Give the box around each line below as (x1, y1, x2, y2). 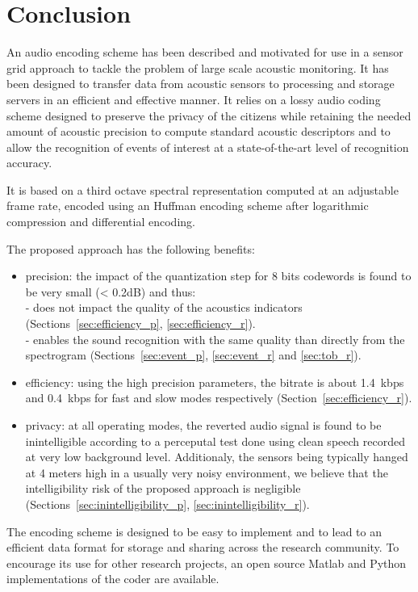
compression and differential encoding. (6, 213, 195, 230)
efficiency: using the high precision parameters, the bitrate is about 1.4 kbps (25, 373, 404, 390)
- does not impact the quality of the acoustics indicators (25, 299, 303, 316)
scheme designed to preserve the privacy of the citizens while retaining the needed (6, 107, 412, 124)
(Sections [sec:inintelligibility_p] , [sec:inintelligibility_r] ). (25, 495, 310, 512)
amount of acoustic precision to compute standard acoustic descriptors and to (6, 123, 391, 140)
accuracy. (6, 154, 52, 171)
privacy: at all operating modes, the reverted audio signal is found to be (25, 417, 382, 433)
